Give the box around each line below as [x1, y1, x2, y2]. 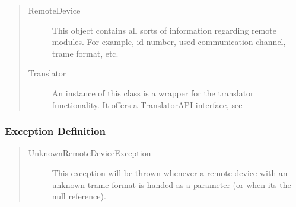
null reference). [52, 190, 106, 202]
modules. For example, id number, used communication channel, [52, 35, 286, 48]
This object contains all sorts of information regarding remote [52, 24, 276, 36]
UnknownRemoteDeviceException [28, 147, 151, 159]
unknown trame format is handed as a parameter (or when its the [52, 178, 291, 190]
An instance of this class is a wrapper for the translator [52, 86, 254, 99]
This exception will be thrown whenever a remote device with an [52, 166, 288, 179]
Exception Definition [5, 124, 106, 138]
